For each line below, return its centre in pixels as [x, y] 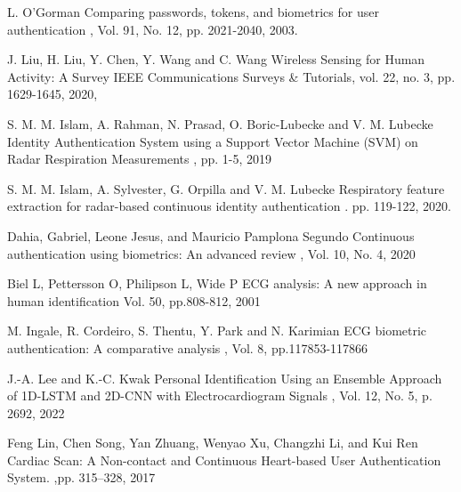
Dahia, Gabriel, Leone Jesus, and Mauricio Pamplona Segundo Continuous [211, 235]
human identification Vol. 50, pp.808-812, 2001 [134, 300]
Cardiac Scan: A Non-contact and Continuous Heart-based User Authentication [224, 460]
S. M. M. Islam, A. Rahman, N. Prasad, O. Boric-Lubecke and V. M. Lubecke [220, 123]
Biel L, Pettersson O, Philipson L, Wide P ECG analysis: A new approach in [217, 283]
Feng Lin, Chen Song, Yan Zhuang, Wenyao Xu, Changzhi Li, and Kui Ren [213, 443]
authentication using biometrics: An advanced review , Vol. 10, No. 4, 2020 [211, 253]
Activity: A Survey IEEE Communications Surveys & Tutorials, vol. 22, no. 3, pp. [231, 76]
